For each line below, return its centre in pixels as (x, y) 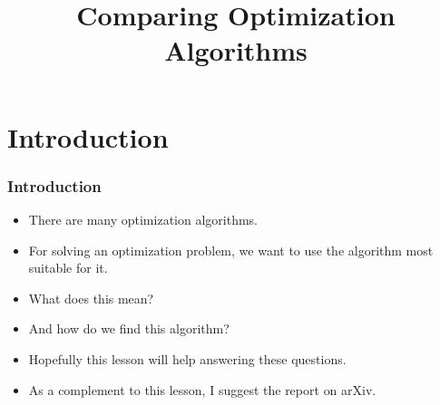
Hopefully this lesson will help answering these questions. (187, 358)
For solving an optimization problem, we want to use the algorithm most (231, 250)
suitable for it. (68, 268)
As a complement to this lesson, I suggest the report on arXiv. (202, 389)
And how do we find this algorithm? (129, 328)
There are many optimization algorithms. (143, 219)
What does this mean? (91, 298)
